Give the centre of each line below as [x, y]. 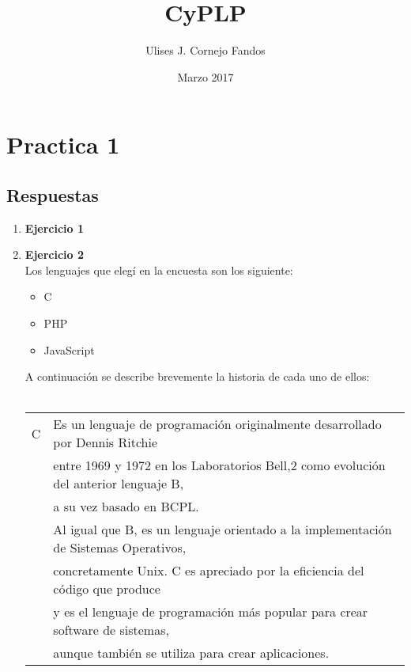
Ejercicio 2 [55, 254]
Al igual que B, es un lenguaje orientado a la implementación [222, 530]
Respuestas [53, 194]
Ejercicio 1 [55, 228]
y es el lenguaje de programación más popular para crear [211, 612]
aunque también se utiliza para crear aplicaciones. [191, 653]
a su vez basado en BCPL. [126, 507]
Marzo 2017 [205, 76]
